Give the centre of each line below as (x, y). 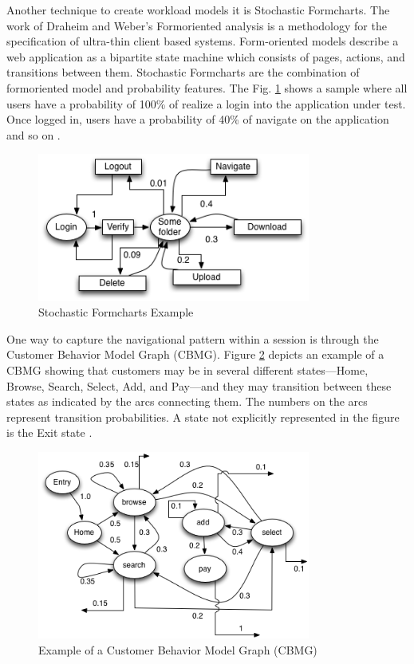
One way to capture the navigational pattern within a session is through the (193, 338)
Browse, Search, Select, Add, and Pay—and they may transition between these (199, 385)
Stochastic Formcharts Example (116, 312)
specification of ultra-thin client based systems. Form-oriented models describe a (203, 41)
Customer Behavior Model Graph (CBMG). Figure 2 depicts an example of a (195, 354)
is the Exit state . (49, 432)
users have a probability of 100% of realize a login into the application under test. (206, 103)
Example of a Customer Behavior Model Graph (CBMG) (178, 649)
